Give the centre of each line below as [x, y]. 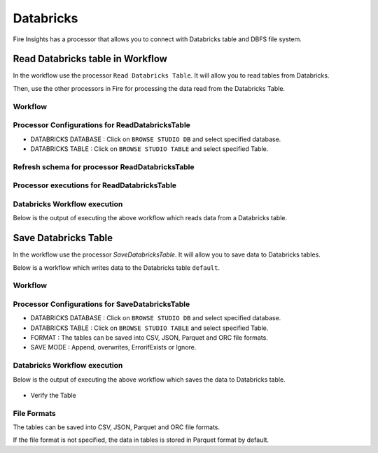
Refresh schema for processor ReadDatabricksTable [104, 166]
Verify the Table [53, 395]
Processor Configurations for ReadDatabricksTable [101, 125]
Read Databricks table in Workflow [90, 59]
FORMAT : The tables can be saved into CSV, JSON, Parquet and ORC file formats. [149, 337]
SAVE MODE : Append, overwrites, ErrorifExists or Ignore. [113, 347]
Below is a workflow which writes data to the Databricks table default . [117, 267]
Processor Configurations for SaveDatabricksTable [101, 304]
